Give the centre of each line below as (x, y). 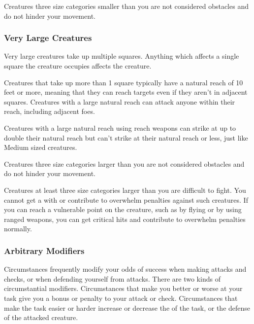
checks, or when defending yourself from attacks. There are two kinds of (112, 278)
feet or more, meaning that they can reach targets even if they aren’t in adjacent (126, 92)
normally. (18, 229)
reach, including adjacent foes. (49, 111)
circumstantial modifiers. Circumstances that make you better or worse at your (123, 288)
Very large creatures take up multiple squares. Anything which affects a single (122, 56)
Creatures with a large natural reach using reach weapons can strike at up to (120, 127)
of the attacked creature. (41, 317)
